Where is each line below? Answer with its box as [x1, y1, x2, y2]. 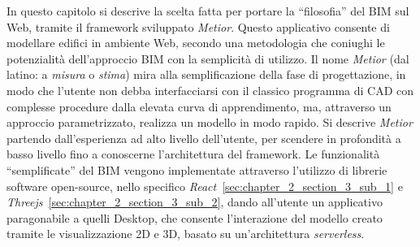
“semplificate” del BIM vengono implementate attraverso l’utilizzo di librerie [6, 161, 388, 178]
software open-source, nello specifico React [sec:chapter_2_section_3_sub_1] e [6, 177, 403, 194]
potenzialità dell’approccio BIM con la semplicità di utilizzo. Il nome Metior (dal [6, 50, 409, 67]
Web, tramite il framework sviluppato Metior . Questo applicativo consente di [6, 18, 390, 35]
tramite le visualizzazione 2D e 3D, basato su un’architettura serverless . [6, 225, 365, 242]
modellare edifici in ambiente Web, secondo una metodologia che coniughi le [6, 34, 385, 51]
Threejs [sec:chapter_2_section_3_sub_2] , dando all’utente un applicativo [6, 193, 383, 210]
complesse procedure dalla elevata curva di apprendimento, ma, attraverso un [6, 97, 392, 115]
